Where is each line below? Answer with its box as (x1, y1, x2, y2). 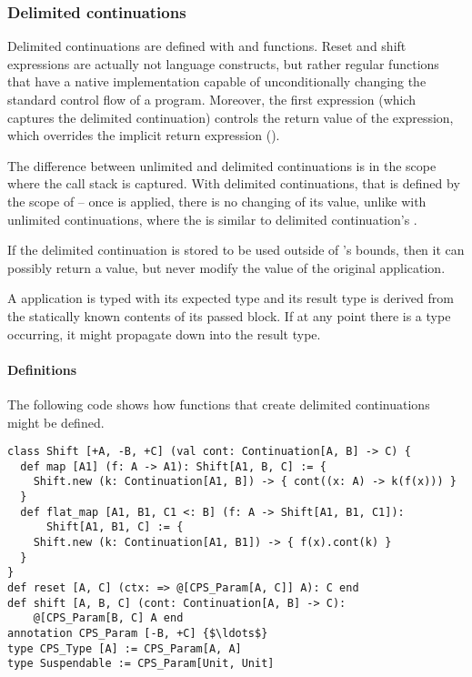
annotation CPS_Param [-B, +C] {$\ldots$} (7, 626, 268, 640)
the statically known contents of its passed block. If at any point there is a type (7, 306, 451, 325)
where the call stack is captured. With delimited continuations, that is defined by (7, 174, 460, 193)
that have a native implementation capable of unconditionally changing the (7, 72, 427, 91)
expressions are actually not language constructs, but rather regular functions (7, 54, 439, 73)
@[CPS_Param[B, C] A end (33, 611, 184, 625)
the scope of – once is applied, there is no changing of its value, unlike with (7, 191, 427, 210)
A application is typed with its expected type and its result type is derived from (7, 288, 454, 308)
